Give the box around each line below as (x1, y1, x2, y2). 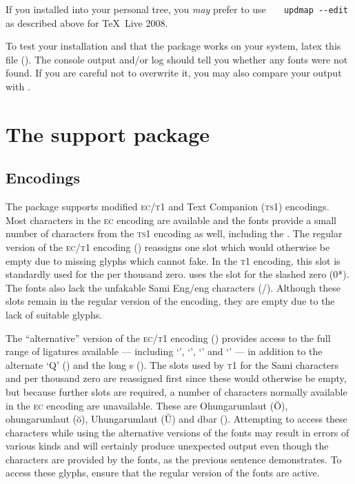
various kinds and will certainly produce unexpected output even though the (6, 438, 329, 453)
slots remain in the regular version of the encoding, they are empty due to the (6, 294, 335, 308)
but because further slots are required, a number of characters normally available (6, 384, 347, 399)
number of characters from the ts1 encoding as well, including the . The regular (6, 226, 343, 241)
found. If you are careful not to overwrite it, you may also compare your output (6, 65, 342, 80)
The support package (6, 119, 210, 148)
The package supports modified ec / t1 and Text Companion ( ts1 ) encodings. (6, 199, 329, 214)
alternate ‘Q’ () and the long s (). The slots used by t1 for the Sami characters (6, 357, 338, 372)
